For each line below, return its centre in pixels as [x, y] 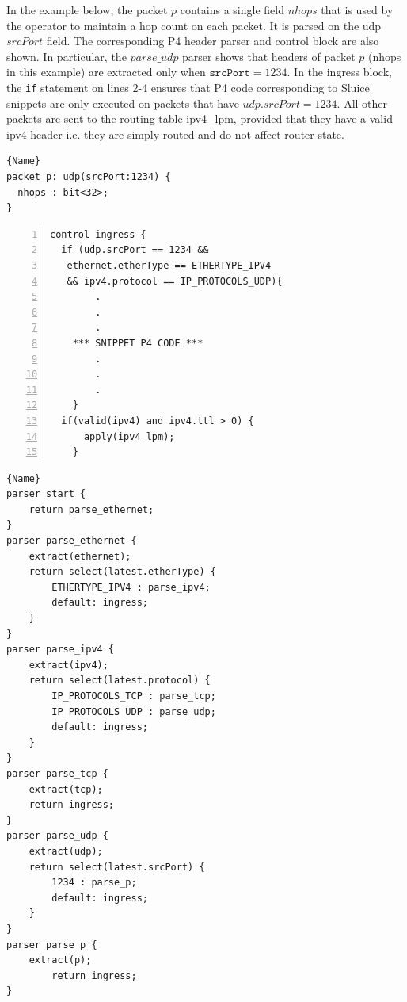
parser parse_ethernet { [72, 541]
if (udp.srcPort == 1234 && [135, 250]
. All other [362, 103]
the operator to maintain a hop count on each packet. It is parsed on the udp [194, 25]
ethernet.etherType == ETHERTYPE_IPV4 [169, 265]
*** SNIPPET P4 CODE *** [138, 343]
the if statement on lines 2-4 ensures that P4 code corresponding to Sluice [188, 87]
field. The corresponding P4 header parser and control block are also [213, 41]
